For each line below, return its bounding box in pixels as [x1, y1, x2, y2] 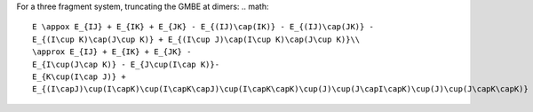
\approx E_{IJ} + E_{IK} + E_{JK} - [32, 47, 192, 57]
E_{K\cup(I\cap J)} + [32, 71, 126, 82]
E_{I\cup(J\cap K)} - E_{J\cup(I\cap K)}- [32, 59, 220, 69]
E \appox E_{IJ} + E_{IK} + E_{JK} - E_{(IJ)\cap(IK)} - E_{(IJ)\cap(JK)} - [32, 22, 375, 32]
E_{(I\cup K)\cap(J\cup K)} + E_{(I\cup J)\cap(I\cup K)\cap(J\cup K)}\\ [32, 34, 361, 44]
